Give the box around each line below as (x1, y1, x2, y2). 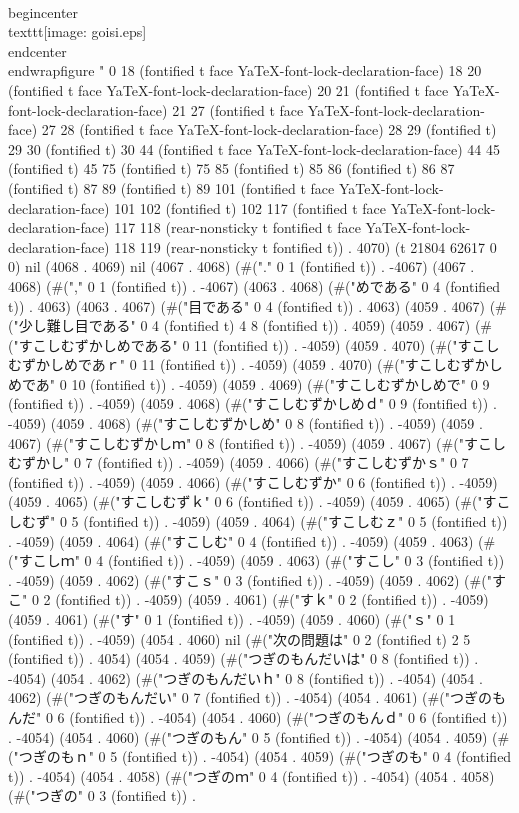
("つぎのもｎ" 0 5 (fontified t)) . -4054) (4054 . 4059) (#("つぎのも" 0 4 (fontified (8, 746, 512, 767)
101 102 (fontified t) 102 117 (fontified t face (114, 197, 387, 218)
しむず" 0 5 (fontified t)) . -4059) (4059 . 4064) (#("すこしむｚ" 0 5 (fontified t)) (8, 511, 508, 532)
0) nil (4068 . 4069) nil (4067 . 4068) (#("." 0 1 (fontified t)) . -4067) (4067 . (8, 256, 475, 277)
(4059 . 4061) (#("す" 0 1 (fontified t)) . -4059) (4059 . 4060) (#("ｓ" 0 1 (8, 609, 456, 629)
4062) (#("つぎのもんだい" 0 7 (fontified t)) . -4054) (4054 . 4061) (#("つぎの (8, 687, 492, 708)
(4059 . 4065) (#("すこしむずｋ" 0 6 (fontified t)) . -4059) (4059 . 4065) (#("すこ (8, 491, 511, 512)
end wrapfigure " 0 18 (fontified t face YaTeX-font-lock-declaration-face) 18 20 (8, 60, 482, 81)
